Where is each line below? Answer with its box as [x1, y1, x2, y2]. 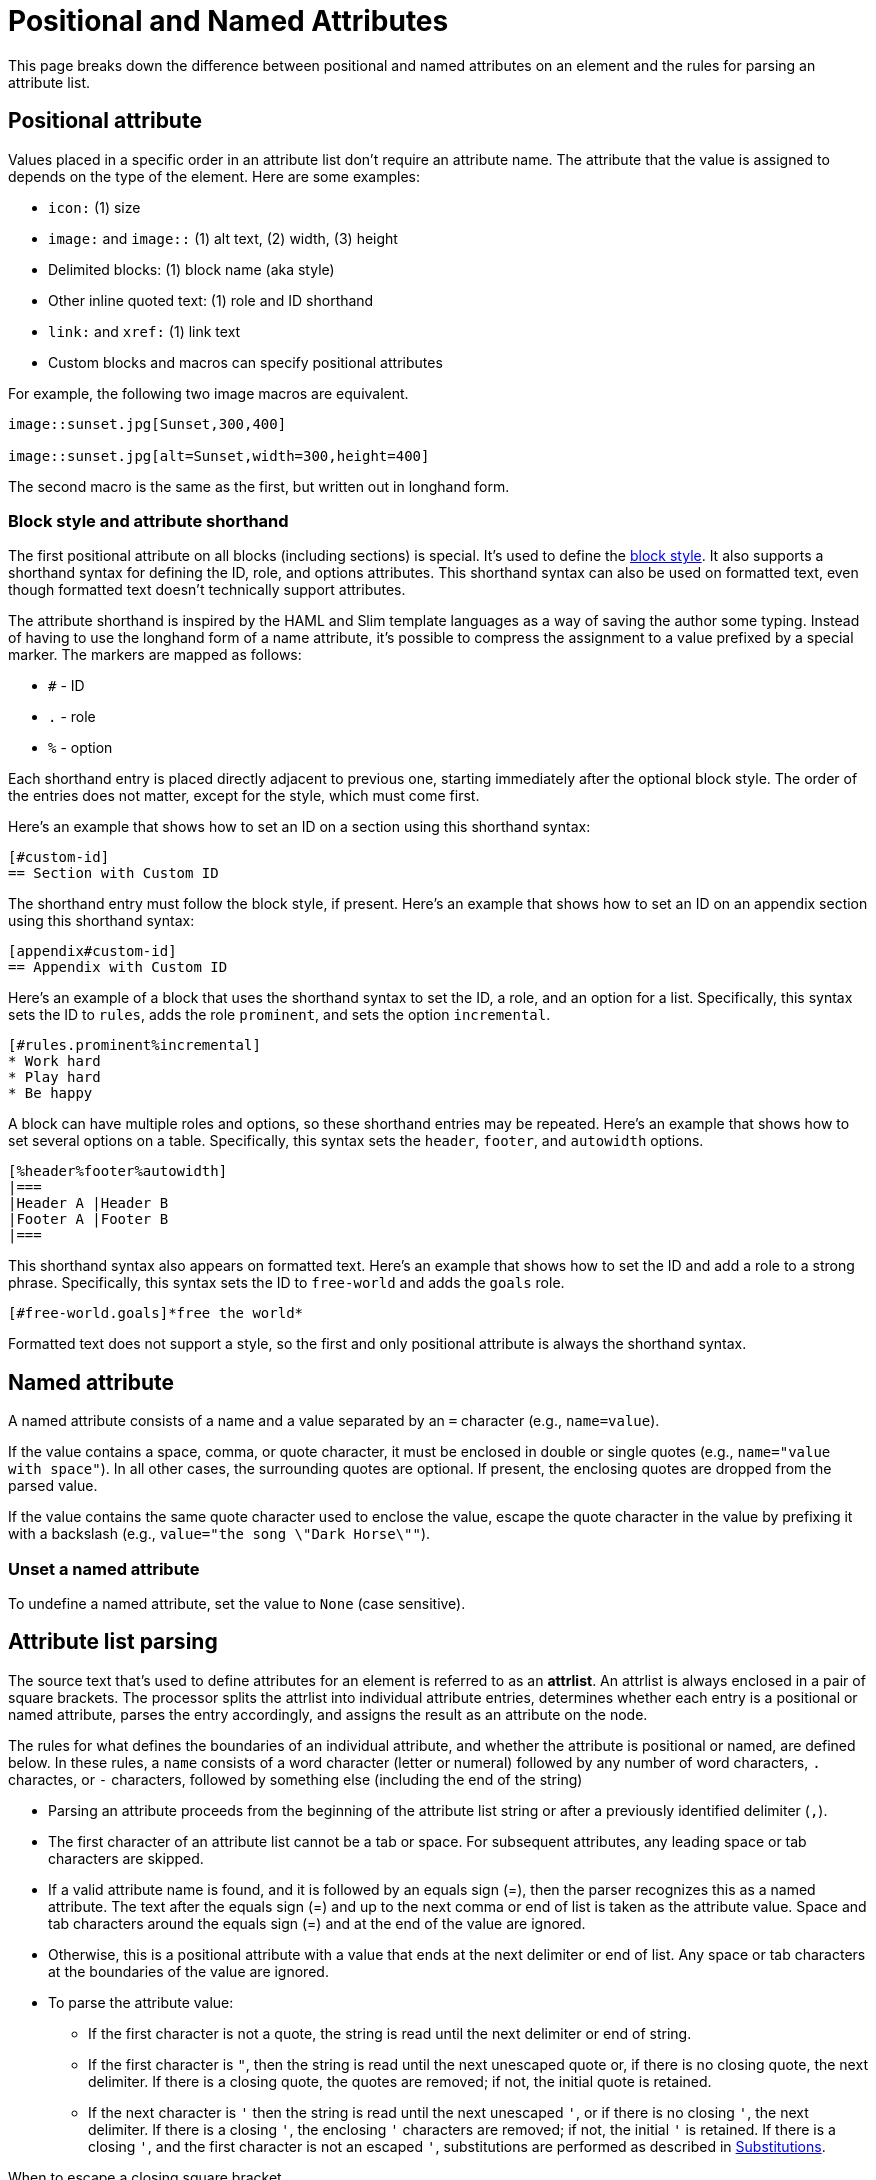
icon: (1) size [48, 198, 141, 216]
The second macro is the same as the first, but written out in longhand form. [8, 477, 510, 495]
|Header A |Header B [8, 1195, 169, 1212]
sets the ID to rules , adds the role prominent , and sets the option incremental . [8, 1006, 551, 1024]
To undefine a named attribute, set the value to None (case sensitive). [8, 1594, 466, 1612]
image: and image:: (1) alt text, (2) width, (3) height [48, 229, 398, 247]
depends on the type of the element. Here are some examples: [8, 167, 421, 185]
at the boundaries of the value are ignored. [48, 1962, 329, 1980]
